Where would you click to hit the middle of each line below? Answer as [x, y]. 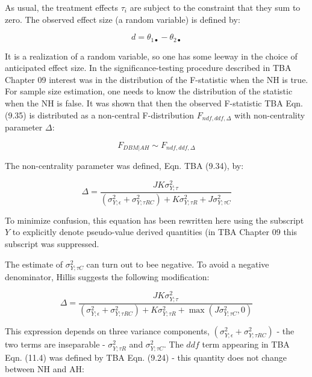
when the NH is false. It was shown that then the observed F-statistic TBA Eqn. [154, 103]
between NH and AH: [45, 369]
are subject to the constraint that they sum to [215, 7]
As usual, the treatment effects [62, 7]
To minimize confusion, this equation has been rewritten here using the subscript [154, 220]
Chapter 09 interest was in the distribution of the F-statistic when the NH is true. [157, 79]
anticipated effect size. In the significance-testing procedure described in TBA [148, 68]
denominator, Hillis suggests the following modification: [107, 276]
